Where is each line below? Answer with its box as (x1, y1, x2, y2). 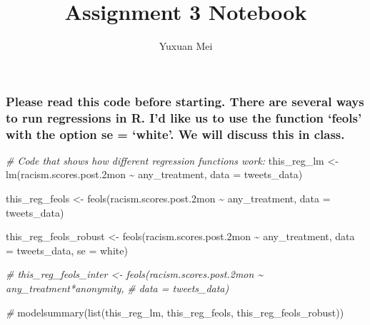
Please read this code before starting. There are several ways (6, 92, 364, 110)
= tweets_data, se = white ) (6, 242, 128, 257)
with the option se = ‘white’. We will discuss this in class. (6, 125, 345, 143)
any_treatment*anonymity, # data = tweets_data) (6, 281, 229, 296)
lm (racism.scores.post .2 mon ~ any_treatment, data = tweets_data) (6, 167, 303, 182)
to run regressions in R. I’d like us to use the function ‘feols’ (6, 108, 362, 126)
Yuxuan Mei (159, 38, 213, 53)
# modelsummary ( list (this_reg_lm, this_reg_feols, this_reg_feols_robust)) (6, 304, 344, 319)
